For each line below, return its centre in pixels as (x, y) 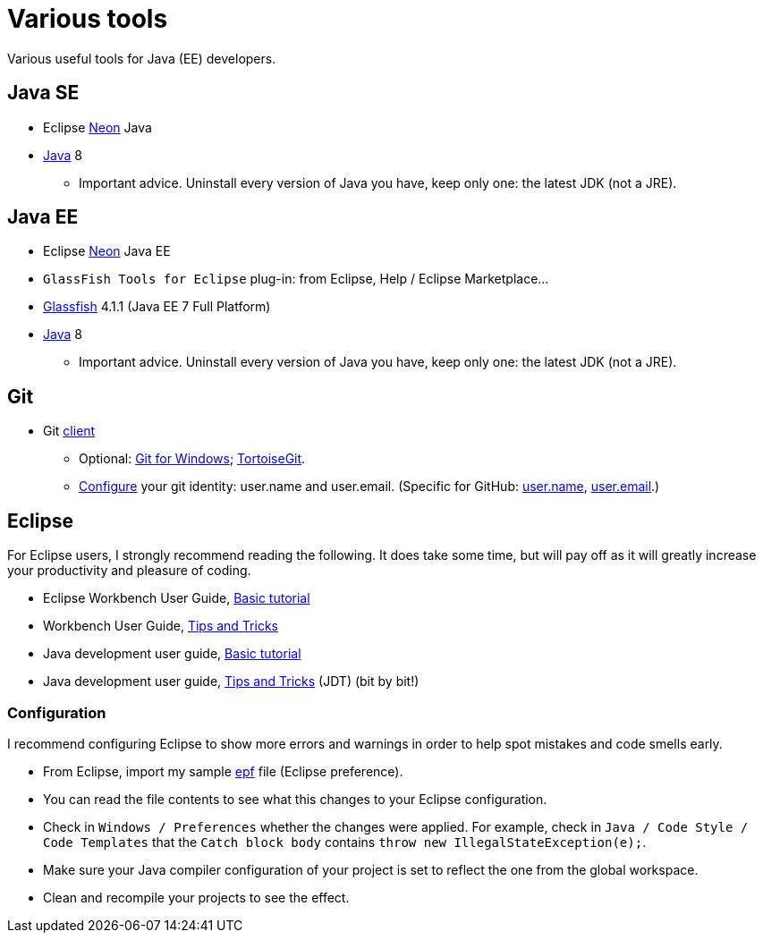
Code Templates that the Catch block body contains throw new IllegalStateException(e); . (345, 842)
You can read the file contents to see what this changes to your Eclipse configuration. (295, 799)
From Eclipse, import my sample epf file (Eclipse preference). (223, 771)
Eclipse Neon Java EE (107, 251)
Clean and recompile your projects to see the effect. (196, 897)
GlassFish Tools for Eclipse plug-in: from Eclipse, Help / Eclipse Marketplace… (296, 279)
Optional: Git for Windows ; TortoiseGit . (192, 459)
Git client (69, 431)
